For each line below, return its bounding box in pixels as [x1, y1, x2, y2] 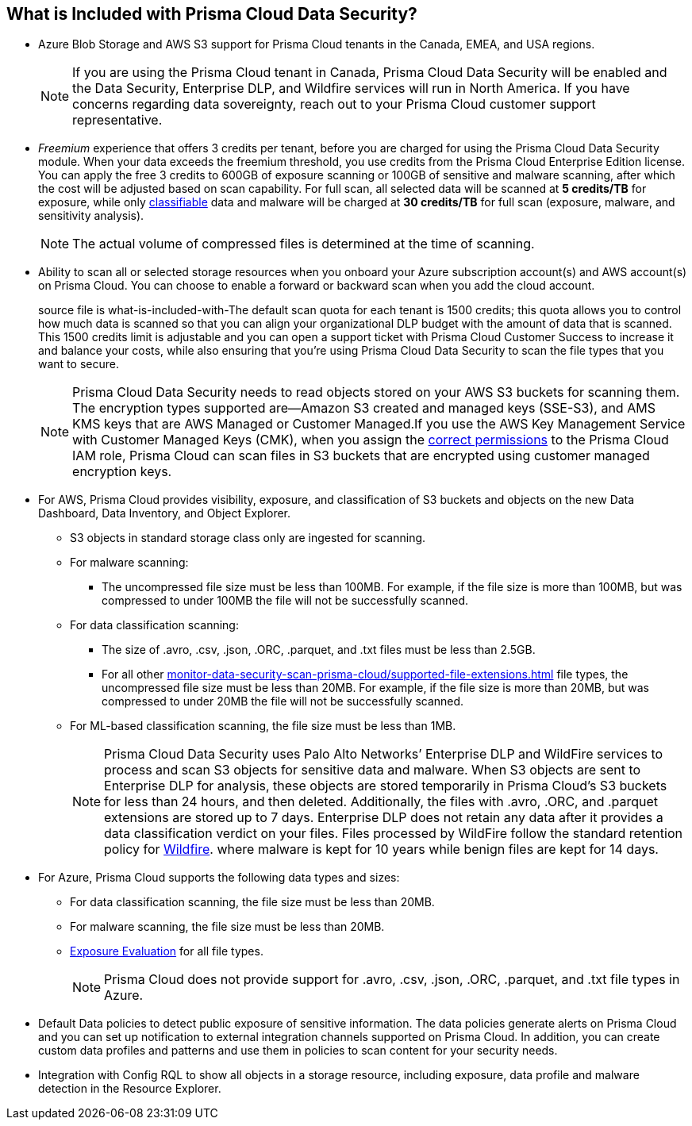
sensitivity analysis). [38, 209, 144, 223]
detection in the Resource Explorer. [38, 1082, 221, 1096]
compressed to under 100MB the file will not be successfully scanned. [102, 594, 469, 608]
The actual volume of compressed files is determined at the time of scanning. [72, 236, 535, 252]
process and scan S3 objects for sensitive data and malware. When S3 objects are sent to [104, 762, 641, 778]
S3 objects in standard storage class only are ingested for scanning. [70, 531, 426, 545]
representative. [72, 112, 163, 129]
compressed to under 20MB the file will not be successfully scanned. [102, 694, 464, 709]
